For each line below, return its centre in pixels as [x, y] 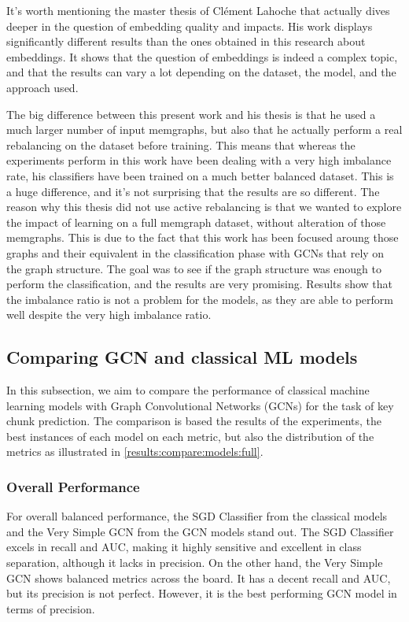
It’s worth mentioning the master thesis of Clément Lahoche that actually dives [198, 10]
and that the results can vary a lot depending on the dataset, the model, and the [201, 72]
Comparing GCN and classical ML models [182, 357]
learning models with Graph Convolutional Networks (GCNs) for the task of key [200, 405]
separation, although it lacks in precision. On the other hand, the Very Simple [195, 563]
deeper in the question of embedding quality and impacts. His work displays [190, 26]
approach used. [42, 87]
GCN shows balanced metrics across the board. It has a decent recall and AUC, [199, 578]
